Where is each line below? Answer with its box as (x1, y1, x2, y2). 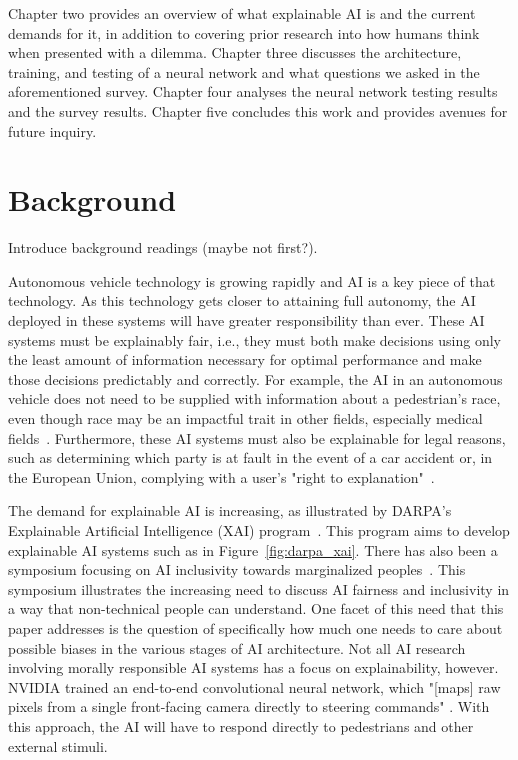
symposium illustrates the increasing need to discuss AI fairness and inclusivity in (8, 578, 510, 599)
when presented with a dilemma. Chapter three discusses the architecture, (8, 42, 462, 63)
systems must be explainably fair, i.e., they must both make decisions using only (8, 329, 501, 350)
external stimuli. (8, 735, 108, 756)
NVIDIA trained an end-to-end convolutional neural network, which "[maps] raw (8, 676, 501, 697)
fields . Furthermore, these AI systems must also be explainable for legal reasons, (8, 427, 506, 448)
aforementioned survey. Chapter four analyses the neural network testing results (8, 81, 498, 102)
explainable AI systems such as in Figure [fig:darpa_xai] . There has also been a (8, 539, 498, 560)
